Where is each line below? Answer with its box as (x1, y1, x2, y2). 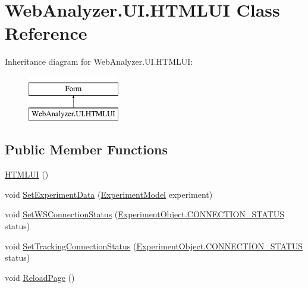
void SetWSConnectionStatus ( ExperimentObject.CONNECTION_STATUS (5, 208, 284, 220)
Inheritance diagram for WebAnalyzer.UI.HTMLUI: (5, 55, 193, 68)
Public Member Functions (5, 140, 168, 159)
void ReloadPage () (5, 271, 75, 283)
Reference (5, 21, 87, 45)
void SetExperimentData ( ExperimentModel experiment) (5, 188, 213, 200)
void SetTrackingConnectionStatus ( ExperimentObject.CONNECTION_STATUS (5, 239, 303, 252)
